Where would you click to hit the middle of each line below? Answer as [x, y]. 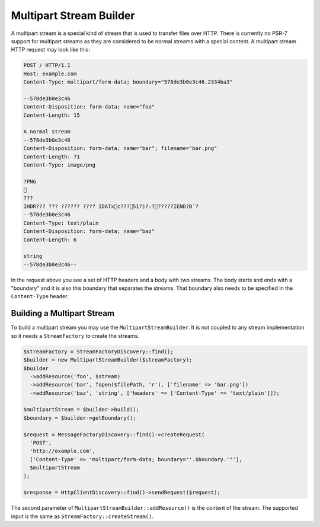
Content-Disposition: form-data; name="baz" [89, 231]
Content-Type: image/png [60, 165]
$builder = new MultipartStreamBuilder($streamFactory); [108, 360]
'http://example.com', [63, 451]
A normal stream [47, 132]
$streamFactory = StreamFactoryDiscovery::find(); [99, 352]
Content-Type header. [40, 296]
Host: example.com [50, 74]
